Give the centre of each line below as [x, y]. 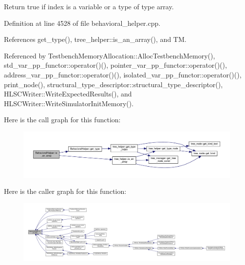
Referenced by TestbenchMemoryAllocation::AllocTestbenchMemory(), [110, 55]
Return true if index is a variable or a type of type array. [89, 6]
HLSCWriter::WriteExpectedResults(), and [68, 94]
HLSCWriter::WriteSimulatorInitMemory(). [69, 103]
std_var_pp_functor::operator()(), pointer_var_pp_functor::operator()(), [115, 65]
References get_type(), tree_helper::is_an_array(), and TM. [95, 39]
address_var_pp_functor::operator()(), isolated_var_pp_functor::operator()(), [123, 74]
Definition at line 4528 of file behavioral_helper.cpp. [82, 23]
